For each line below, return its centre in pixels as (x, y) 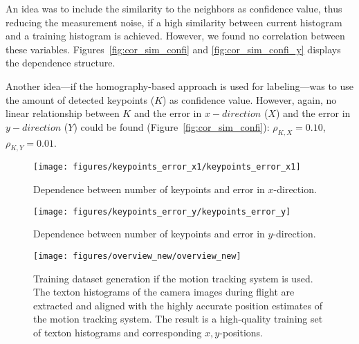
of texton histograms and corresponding (118, 332)
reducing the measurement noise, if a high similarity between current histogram (174, 22)
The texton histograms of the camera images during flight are (164, 292)
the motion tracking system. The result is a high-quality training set (178, 319)
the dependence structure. (61, 63)
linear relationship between (63, 113)
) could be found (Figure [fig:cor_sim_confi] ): (172, 126)
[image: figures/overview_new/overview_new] (137, 256)
